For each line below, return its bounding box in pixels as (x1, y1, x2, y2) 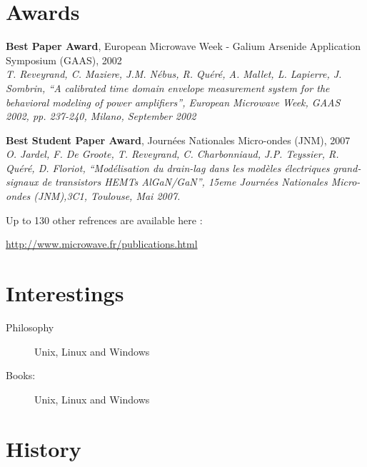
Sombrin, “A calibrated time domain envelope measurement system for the (6, 80, 330, 95)
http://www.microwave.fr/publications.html (6, 236, 198, 251)
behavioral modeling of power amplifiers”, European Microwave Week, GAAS (6, 94, 341, 109)
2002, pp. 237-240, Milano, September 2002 (6, 109, 196, 124)
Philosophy (6, 319, 54, 334)
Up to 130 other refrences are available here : (6, 212, 203, 227)
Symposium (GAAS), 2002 (6, 52, 122, 67)
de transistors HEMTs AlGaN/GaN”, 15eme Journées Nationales (41, 174, 328, 189)
